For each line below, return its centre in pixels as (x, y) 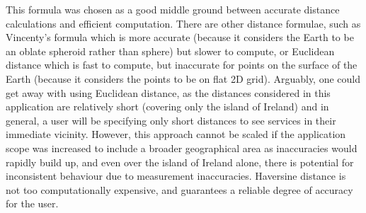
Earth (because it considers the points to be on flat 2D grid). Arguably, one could (183, 78)
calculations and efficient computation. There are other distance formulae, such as (183, 23)
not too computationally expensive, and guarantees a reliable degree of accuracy (179, 189)
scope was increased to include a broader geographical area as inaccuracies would (182, 148)
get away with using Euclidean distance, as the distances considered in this (168, 92)
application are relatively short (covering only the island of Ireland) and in (167, 106)
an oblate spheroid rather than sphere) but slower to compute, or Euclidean (170, 51)
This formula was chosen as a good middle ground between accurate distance (173, 9)
